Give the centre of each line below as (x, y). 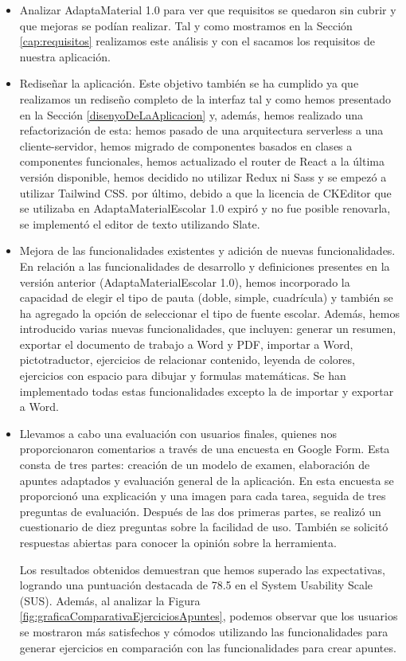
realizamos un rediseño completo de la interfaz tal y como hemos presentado (205, 98)
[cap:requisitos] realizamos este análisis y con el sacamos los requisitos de (197, 41)
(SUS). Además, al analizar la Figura (110, 600)
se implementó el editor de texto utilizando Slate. (140, 223)
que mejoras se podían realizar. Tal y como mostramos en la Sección (186, 25)
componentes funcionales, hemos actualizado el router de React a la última (202, 161)
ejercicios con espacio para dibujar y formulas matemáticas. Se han (183, 375)
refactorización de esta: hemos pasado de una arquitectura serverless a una (201, 130)
